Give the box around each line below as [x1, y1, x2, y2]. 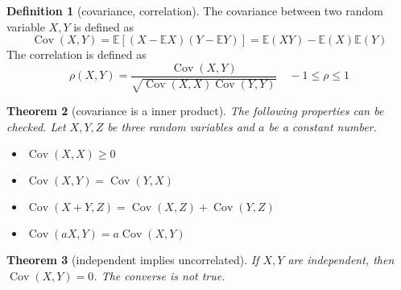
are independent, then [287, 251, 395, 268]
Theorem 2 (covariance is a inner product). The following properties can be [6, 102, 384, 119]
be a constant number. [268, 118, 377, 135]
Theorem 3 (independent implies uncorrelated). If [6, 251, 259, 268]
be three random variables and [107, 118, 255, 135]
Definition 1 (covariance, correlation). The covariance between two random [6, 2, 383, 19]
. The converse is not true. [93, 267, 225, 284]
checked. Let [6, 118, 66, 135]
